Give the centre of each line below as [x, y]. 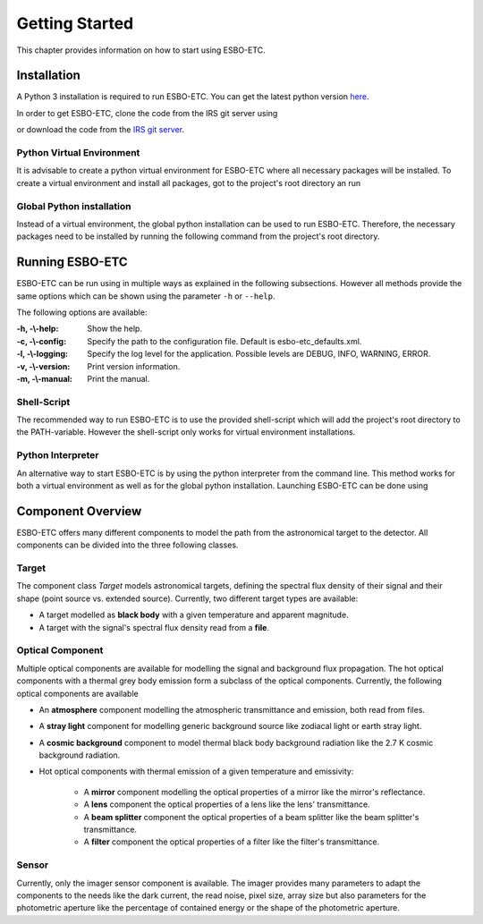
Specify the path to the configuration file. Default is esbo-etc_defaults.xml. [225, 341]
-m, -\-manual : [45, 378]
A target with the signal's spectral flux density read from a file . [154, 627]
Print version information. [134, 366]
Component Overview [79, 511]
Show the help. [115, 329]
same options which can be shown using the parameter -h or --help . [146, 296]
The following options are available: [82, 312]
